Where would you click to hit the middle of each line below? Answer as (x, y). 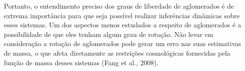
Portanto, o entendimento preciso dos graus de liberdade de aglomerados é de (119, 6)
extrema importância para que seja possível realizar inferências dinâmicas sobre (122, 15)
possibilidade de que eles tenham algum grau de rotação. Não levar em (109, 34)
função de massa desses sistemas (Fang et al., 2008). (81, 62)
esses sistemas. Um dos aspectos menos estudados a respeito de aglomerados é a (123, 25)
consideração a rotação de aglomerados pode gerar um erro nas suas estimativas (122, 43)
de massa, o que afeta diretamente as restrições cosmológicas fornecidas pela (117, 53)
